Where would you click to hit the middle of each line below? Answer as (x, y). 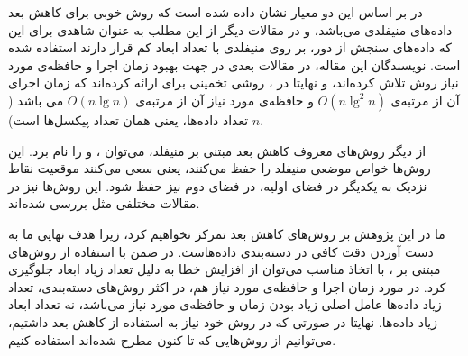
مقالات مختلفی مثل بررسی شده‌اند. (104, 203)
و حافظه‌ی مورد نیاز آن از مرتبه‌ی (225, 100)
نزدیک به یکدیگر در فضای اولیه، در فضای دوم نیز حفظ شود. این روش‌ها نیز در (218, 185)
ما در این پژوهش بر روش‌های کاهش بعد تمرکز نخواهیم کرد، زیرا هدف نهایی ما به (227, 233)
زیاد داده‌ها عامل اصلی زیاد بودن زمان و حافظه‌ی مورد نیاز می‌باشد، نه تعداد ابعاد (225, 304)
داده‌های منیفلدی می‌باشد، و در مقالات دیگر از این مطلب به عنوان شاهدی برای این (230, 29)
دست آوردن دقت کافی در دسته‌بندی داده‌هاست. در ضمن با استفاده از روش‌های (221, 251)
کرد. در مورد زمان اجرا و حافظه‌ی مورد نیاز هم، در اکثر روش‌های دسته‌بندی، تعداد (227, 286)
